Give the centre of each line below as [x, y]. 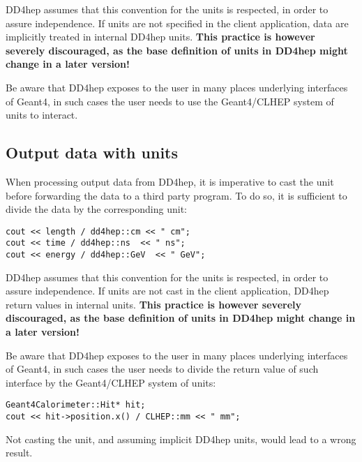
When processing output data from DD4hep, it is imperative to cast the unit [170, 181]
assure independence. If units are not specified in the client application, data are [177, 23]
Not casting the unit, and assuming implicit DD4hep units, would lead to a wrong [181, 439]
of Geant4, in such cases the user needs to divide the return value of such [162, 369]
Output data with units [92, 152]
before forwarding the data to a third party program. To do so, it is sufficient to [176, 195]
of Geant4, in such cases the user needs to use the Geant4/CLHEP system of [170, 101]
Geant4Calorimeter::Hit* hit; [76, 405]
